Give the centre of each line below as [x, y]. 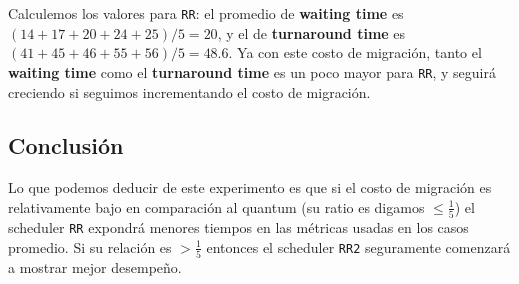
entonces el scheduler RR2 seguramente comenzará [358, 246]
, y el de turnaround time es [311, 32]
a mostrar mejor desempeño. [95, 267]
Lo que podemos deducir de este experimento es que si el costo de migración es [250, 187]
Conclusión [66, 145]
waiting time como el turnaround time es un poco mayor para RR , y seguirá [252, 71]
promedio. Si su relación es [90, 246]
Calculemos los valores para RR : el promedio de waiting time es [206, 13]
